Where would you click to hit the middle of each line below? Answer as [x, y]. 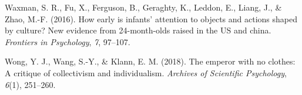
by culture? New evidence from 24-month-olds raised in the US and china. [138, 30]
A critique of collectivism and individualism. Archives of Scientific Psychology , [146, 72]
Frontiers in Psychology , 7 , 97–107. [68, 41]
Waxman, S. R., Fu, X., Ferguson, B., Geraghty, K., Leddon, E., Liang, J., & [143, 7]
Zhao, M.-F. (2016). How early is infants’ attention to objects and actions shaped [151, 18]
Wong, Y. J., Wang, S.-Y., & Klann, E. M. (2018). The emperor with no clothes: [150, 61]
